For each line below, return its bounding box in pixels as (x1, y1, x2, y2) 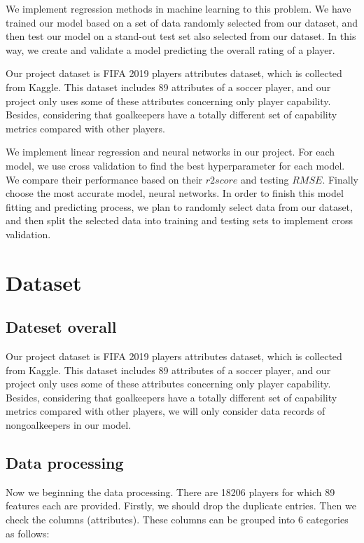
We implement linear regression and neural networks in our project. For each (6, 144, 335, 159)
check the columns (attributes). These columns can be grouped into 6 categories (6, 512, 349, 527)
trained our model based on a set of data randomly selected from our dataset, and (6, 15, 358, 29)
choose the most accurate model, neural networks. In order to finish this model (6, 186, 344, 200)
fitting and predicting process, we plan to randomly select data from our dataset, (6, 199, 353, 214)
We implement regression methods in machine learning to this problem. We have (6, 1, 351, 15)
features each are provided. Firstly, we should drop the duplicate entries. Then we (6, 498, 356, 513)
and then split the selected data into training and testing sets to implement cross (6, 213, 353, 228)
